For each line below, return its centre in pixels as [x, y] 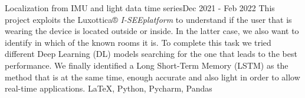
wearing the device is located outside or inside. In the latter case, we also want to [152, 31]
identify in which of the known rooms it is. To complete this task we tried [138, 42]
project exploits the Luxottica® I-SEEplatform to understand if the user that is [148, 19]
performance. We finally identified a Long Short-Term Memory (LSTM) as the [147, 65]
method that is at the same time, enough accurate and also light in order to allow [152, 77]
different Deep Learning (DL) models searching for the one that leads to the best [151, 54]
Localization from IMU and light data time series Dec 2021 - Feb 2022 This [140, 8]
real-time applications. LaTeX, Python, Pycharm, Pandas [109, 88]
